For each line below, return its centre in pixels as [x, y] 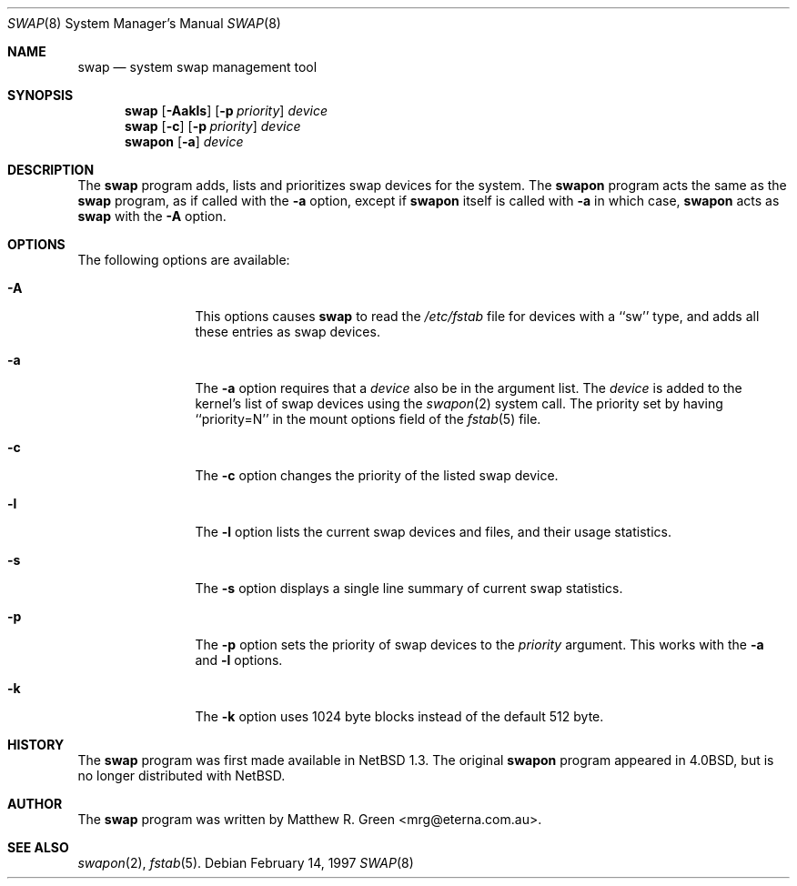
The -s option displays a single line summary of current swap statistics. [409, 588]
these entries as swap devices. [288, 332]
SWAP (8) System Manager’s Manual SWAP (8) [144, 23]
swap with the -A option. [152, 216]
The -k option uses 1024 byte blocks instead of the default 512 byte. [399, 716]
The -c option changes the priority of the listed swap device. [377, 475]
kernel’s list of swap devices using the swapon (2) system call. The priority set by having [459, 403]
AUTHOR [35, 804]
